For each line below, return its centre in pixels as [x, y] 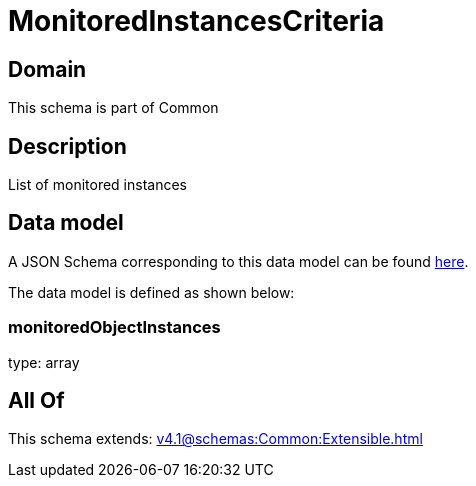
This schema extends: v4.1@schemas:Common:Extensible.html [215, 439]
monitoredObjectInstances [114, 327]
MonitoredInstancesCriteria [196, 21]
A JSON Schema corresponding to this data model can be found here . [238, 261]
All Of [36, 401]
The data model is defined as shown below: [151, 292]
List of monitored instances [97, 185]
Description [67, 146]
